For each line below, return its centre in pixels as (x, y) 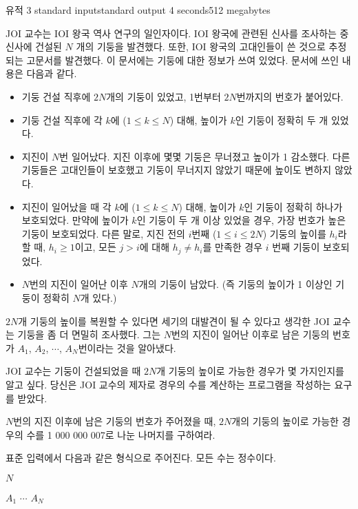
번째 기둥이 (296, 247)
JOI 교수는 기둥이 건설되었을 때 (73, 371)
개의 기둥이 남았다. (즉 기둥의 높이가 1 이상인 (235, 284)
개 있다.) (98, 297)
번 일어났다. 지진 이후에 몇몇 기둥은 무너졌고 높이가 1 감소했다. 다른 (205, 156)
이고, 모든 (95, 247)
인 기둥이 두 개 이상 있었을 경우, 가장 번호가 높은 (241, 220)
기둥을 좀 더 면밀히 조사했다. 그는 (89, 334)
